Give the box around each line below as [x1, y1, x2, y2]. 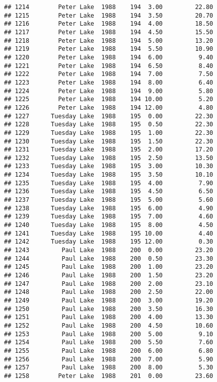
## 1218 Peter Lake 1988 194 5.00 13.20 [4, 37, 213, 44]
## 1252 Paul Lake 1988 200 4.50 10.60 [4, 322, 213, 329]
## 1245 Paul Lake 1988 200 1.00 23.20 [4, 263, 213, 271]
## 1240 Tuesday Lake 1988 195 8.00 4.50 [4, 221, 213, 229]
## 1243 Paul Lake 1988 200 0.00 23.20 [4, 247, 213, 254]
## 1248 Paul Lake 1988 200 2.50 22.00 [4, 288, 213, 296]
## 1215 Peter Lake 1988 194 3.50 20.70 [4, 12, 213, 19]
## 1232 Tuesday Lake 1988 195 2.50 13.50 [4, 154, 213, 162]
